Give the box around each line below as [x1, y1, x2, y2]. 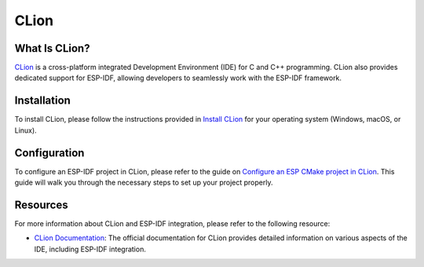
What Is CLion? [14, 42, 90, 55]
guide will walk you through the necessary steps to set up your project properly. [14, 177, 273, 188]
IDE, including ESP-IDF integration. [34, 244, 147, 254]
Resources [14, 198, 68, 211]
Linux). [14, 126, 37, 135]
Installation [14, 94, 71, 108]
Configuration [14, 146, 85, 159]
